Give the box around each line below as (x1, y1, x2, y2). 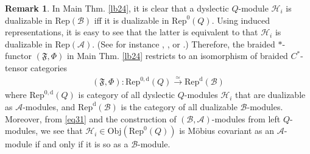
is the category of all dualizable (121, 100, 238, 113)
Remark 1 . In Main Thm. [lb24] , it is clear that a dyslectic (5, 2, 229, 14)
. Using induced (211, 13, 270, 26)
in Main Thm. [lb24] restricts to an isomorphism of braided (66, 49, 288, 62)
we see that (40, 124, 83, 137)
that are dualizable (235, 88, 306, 101)
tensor (5, 61, 28, 74)
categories (30, 61, 68, 74)
